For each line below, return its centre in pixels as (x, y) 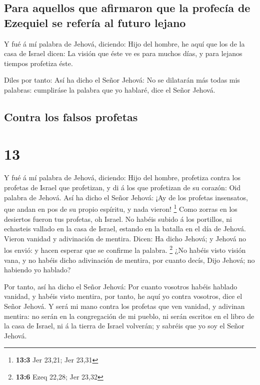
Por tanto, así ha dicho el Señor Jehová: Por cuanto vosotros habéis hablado (121, 286)
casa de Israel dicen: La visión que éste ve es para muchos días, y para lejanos (123, 53)
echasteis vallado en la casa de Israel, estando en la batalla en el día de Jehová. (125, 229)
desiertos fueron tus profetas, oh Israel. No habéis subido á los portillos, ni (118, 219)
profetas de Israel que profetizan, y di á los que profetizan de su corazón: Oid (122, 187)
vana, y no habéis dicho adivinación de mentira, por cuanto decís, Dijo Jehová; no (129, 260)
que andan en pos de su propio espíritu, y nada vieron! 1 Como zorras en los (121, 208)
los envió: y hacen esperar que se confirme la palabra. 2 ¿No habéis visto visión (125, 249)
